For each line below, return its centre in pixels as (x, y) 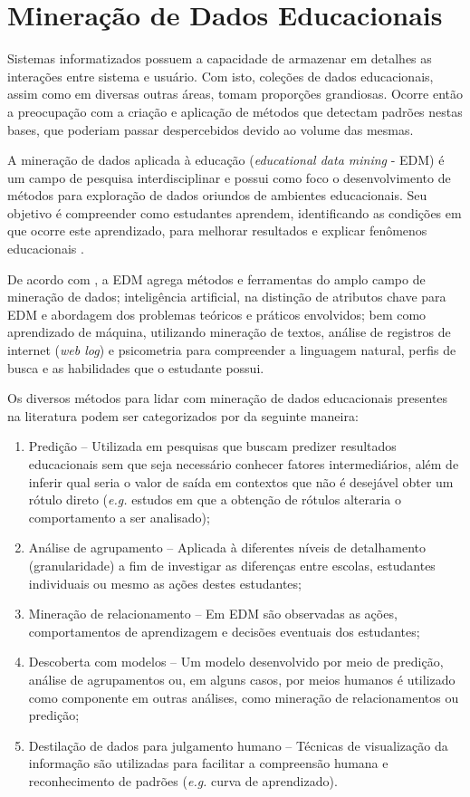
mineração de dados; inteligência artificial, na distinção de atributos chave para (227, 297)
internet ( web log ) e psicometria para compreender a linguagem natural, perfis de (232, 350)
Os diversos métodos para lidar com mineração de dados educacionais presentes (228, 398)
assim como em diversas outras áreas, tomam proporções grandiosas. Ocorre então (235, 94)
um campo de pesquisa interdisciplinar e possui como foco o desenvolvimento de (229, 177)
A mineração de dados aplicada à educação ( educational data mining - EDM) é (226, 160)
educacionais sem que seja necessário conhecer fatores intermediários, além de (244, 464)
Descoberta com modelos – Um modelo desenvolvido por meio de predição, (236, 662)
